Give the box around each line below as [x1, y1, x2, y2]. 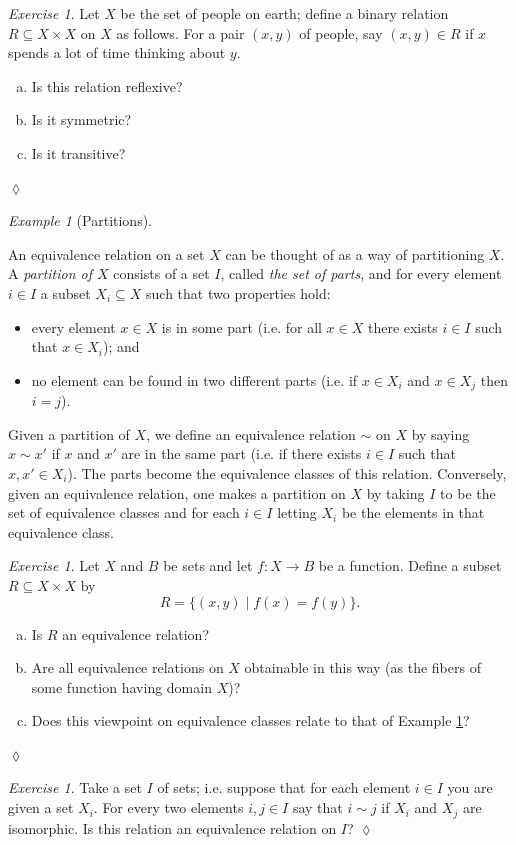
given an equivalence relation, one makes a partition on [8, 482, 346, 503]
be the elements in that [341, 502, 485, 523]
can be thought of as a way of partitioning [225, 243, 485, 264]
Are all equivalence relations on [31, 657, 224, 678]
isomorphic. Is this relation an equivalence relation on [8, 817, 337, 838]
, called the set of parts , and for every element [220, 263, 502, 284]
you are [447, 777, 493, 798]
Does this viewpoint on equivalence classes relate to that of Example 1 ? [31, 710, 470, 731]
